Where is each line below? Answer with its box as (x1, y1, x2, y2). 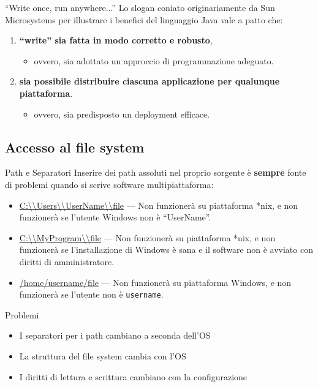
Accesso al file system (5, 137, 145, 156)
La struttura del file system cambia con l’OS (19, 349, 186, 362)
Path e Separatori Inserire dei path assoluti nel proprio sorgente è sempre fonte (5, 166, 306, 179)
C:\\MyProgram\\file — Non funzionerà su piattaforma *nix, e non (19, 231, 276, 244)
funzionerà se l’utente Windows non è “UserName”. (19, 211, 211, 224)
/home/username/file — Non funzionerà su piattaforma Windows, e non (19, 276, 292, 288)
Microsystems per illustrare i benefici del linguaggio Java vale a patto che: (5, 13, 283, 26)
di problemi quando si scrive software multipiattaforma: (5, 178, 214, 190)
